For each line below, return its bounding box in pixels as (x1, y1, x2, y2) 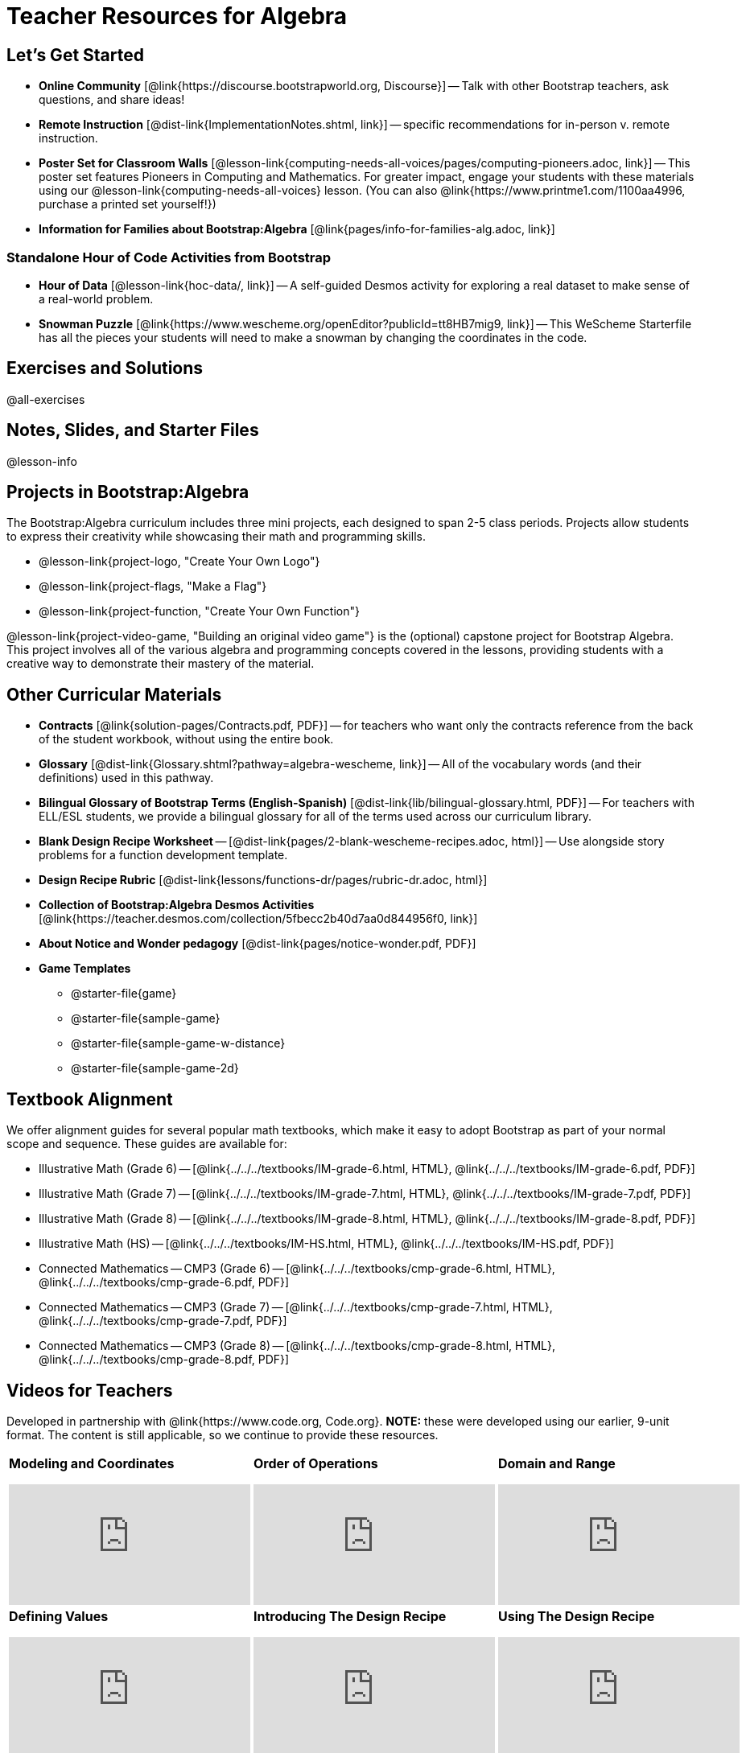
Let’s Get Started (6, 44, 144, 65)
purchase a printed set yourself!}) (39, 197, 216, 212)
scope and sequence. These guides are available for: (6, 1137, 287, 1151)
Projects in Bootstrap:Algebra (6, 482, 249, 503)
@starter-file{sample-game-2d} (71, 1061, 239, 1076)
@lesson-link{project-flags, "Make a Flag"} (39, 579, 267, 594)
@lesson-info (6, 454, 77, 468)
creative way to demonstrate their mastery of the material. (6, 656, 315, 671)
